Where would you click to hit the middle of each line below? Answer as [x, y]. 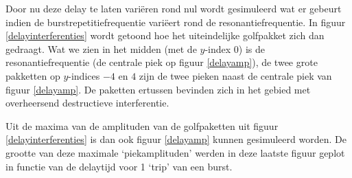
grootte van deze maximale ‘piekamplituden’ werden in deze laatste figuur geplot [175, 152]
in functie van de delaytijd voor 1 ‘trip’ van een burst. [119, 166]
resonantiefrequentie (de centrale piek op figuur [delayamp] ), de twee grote [162, 62]
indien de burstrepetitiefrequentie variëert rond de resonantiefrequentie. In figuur [176, 22]
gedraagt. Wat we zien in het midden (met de [101, 48]
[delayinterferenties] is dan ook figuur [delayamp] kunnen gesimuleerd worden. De [176, 139]
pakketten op [33, 75]
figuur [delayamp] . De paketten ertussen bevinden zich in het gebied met [158, 89]
